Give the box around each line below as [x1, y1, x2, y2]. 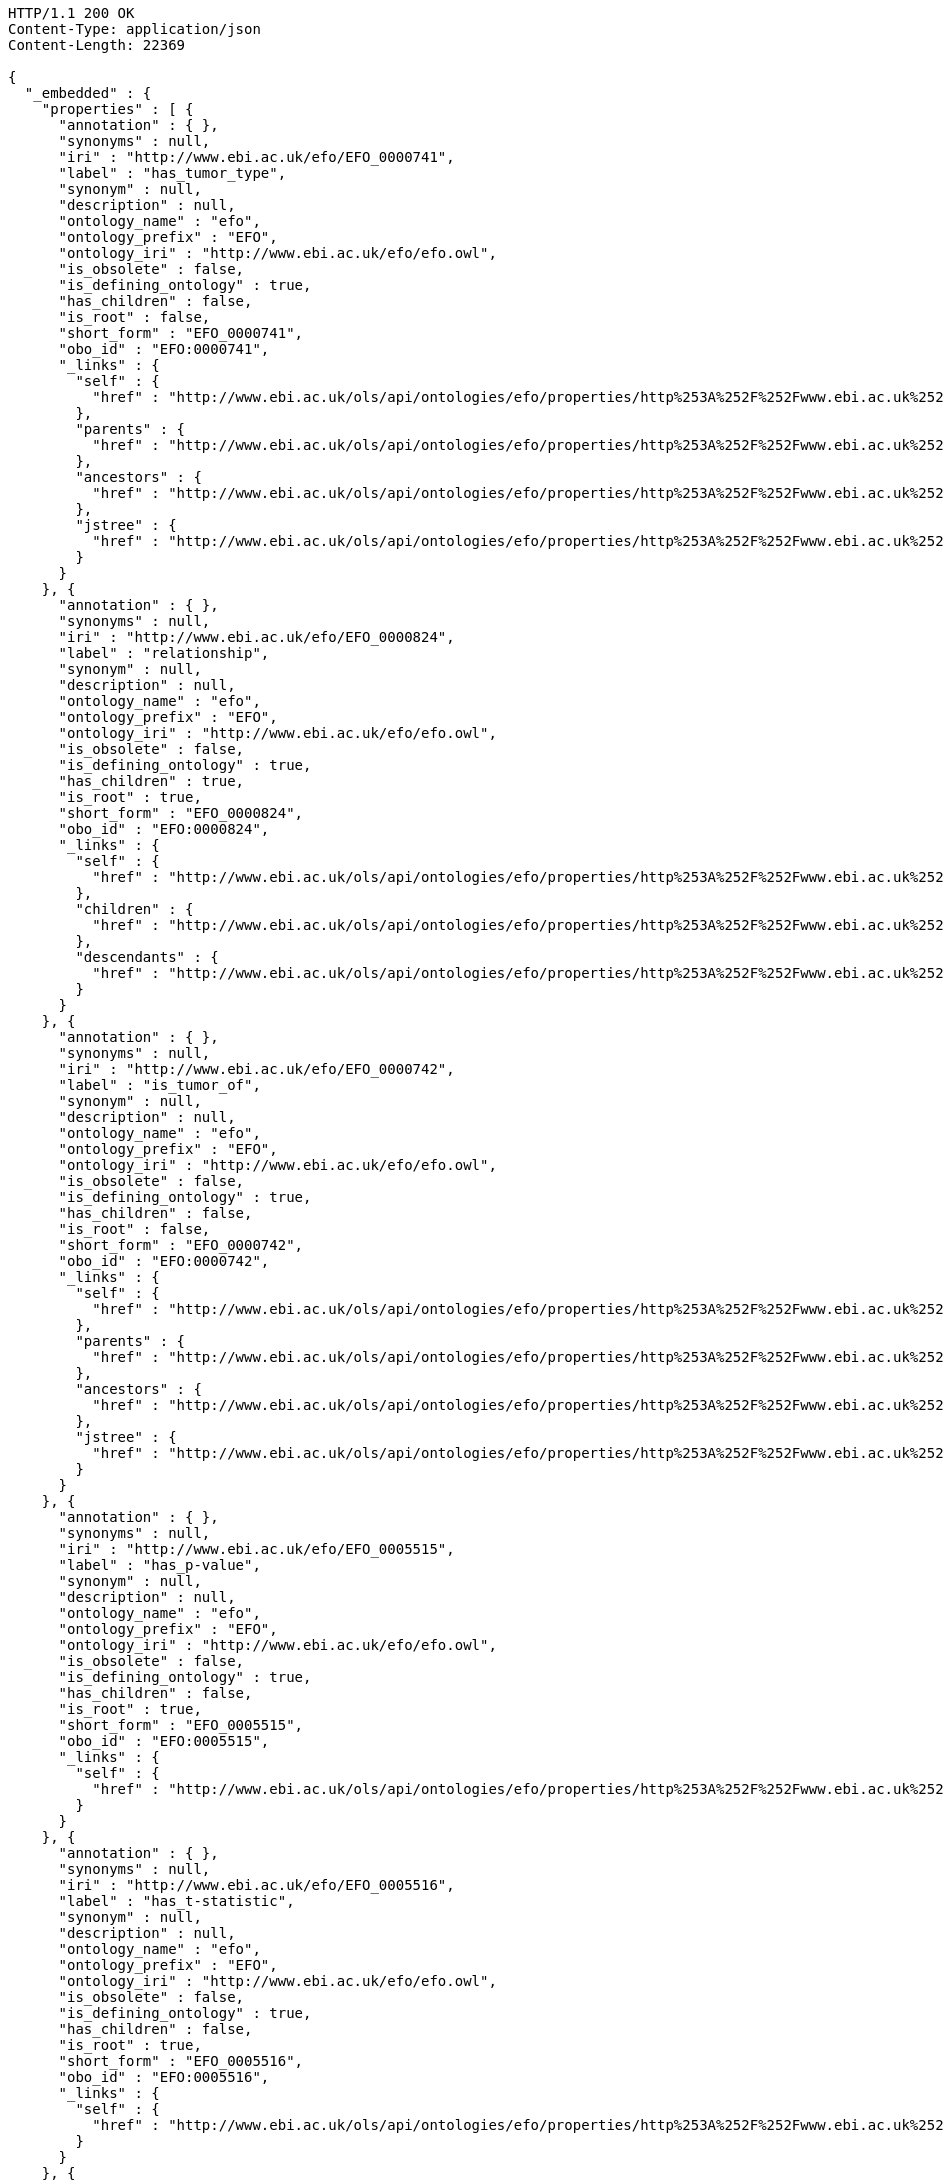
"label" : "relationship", [58, 645, 270, 661]
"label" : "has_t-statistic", [58, 1893, 295, 1909]
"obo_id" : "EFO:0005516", [58, 2069, 270, 2085]
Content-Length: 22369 [8, 37, 186, 53]
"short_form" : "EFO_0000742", [58, 1237, 304, 1253]
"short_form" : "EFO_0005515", [58, 1717, 304, 1733]
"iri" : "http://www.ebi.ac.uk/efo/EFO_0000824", [58, 629, 455, 645]
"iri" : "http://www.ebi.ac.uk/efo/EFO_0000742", [58, 1061, 455, 1077]
